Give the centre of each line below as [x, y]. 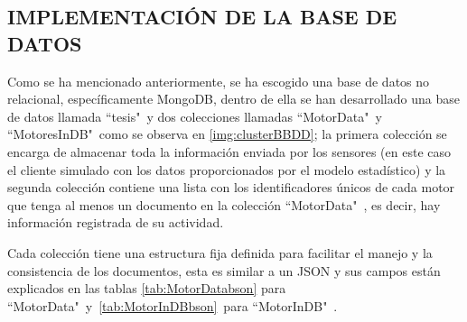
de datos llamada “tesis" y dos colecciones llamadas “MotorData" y [195, 116]
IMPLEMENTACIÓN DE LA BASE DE [202, 17]
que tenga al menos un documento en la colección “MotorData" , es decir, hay [224, 204]
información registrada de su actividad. [116, 222]
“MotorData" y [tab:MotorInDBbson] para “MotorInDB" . [173, 305]
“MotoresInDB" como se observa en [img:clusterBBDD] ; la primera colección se [227, 134]
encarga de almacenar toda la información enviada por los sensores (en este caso [229, 151]
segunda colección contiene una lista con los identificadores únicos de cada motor [231, 187]
